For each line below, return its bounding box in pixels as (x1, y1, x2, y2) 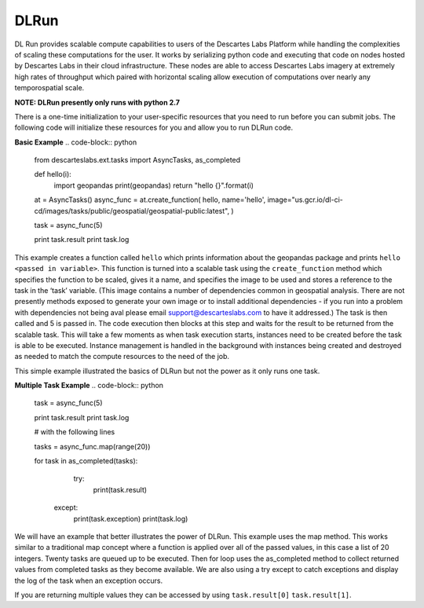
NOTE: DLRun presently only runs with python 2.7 (14, 97, 181, 107)
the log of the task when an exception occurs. (14, 576, 163, 585)
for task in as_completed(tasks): (34, 456, 138, 466)
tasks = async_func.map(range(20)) (34, 441, 151, 451)
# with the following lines (34, 427, 115, 437)
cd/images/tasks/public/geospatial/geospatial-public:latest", (34, 206, 230, 215)
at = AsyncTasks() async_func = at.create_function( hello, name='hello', (34, 195, 266, 204)
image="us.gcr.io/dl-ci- (267, 195, 343, 204)
